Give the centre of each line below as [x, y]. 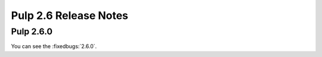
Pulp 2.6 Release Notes [69, 15]
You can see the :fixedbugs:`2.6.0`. [54, 46]
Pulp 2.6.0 [32, 31]
